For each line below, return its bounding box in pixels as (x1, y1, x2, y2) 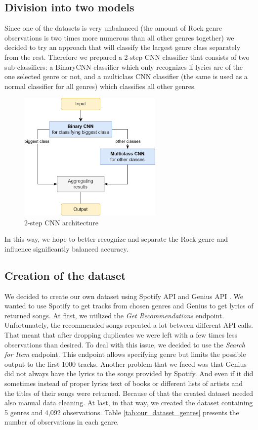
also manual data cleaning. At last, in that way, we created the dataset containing (4, 397, 253, 408)
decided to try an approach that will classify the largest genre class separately (4, 42, 241, 52)
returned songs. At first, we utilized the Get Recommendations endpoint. (4, 310, 224, 320)
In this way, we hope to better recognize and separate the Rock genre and (4, 234, 228, 244)
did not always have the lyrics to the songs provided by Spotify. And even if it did (4, 368, 254, 379)
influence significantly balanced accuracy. (4, 243, 129, 254)
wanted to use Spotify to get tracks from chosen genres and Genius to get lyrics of (4, 301, 254, 311)
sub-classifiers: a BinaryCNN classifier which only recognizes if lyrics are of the (4, 61, 243, 72)
